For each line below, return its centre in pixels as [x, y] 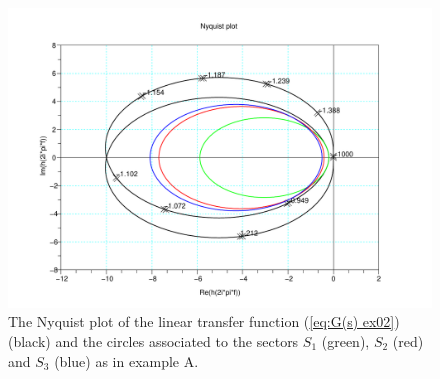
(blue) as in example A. [126, 360]
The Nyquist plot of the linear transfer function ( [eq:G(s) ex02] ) [204, 321]
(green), [345, 340]
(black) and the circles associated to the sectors [153, 340]
